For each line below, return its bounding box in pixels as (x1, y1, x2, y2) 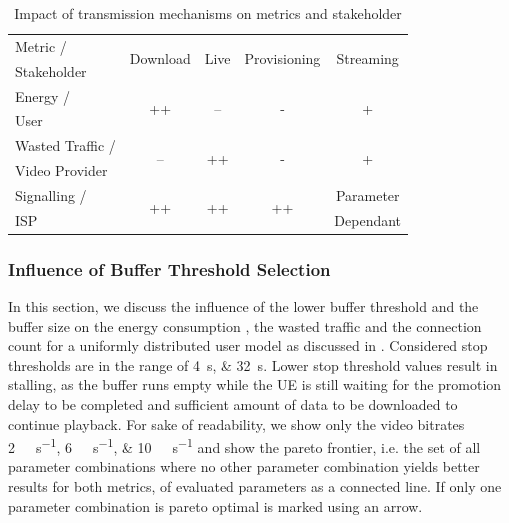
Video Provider (15, 160, 108, 181)
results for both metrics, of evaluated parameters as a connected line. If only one (8, 476, 502, 497)
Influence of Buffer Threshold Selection (8, 256, 331, 281)
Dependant (334, 209, 402, 230)
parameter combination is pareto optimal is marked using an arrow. (8, 495, 423, 516)
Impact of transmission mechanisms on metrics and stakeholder (14, 3, 402, 23)
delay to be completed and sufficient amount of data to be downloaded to (8, 394, 458, 415)
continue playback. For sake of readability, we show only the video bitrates (8, 413, 465, 434)
